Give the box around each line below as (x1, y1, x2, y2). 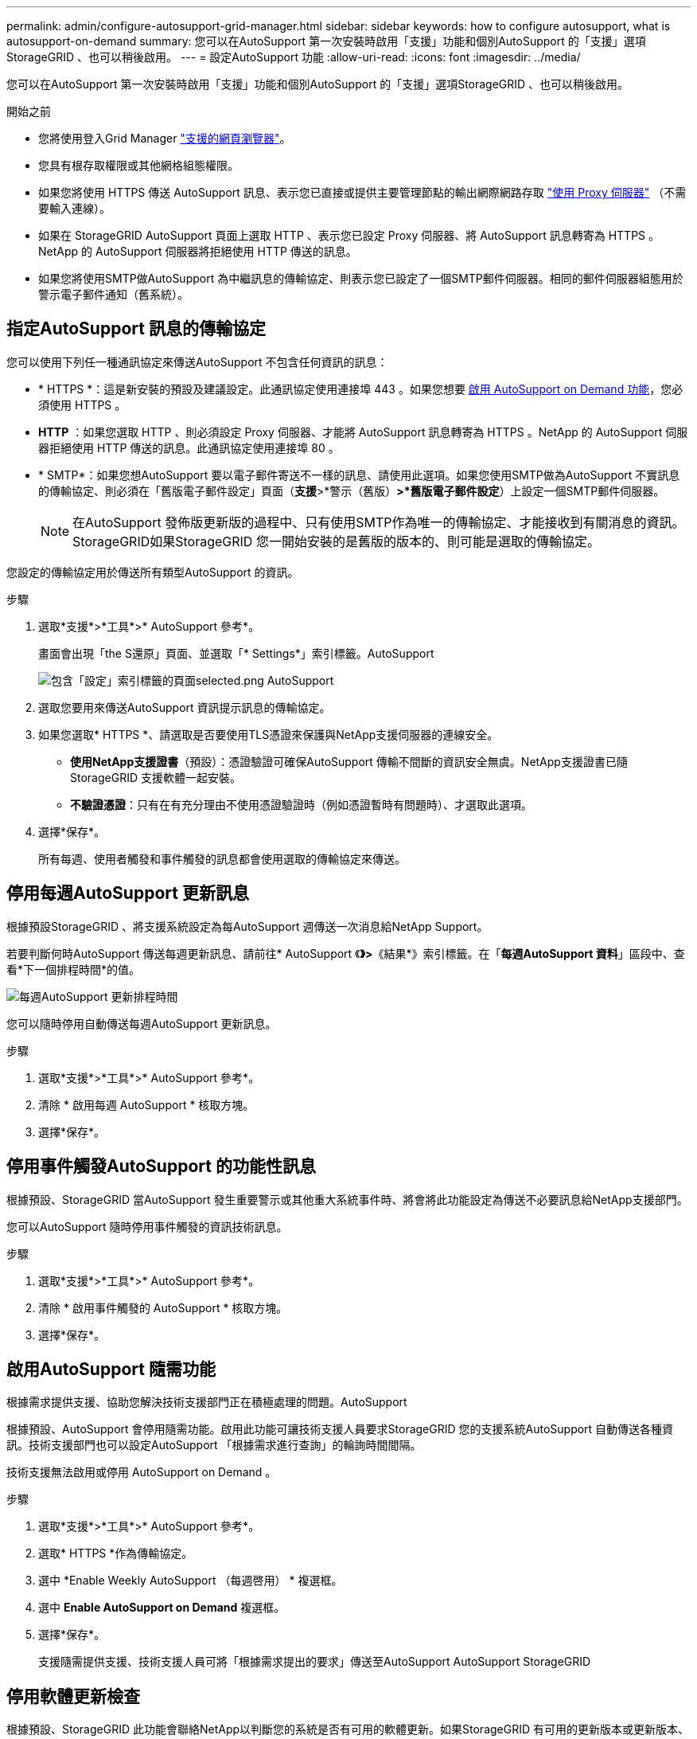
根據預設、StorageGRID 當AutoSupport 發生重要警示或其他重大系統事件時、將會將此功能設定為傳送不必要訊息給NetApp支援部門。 (6, 1192, 688, 1206)
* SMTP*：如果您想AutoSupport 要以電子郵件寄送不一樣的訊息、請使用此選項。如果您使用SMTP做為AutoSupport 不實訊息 (38, 467, 680, 482)
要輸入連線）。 (38, 201, 111, 215)
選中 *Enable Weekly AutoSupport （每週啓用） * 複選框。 (38, 1573, 343, 1588)
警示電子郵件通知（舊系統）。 (38, 287, 189, 301)
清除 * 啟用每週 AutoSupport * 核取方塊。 (38, 1097, 255, 1112)
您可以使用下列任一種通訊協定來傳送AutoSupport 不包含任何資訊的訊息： (6, 354, 388, 369)
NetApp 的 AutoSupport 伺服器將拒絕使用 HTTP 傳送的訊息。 (38, 244, 357, 258)
